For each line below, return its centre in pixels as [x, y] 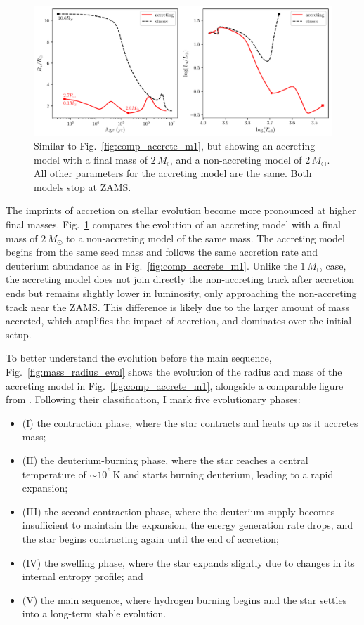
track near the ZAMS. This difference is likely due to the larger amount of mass [177, 307]
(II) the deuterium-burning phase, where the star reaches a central [165, 460]
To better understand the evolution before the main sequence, [139, 358]
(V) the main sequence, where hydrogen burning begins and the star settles [184, 599]
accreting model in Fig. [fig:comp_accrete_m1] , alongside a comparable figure [175, 385]
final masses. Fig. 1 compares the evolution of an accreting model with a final [173, 224]
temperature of [54, 474]
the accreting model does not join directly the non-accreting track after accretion [180, 279]
